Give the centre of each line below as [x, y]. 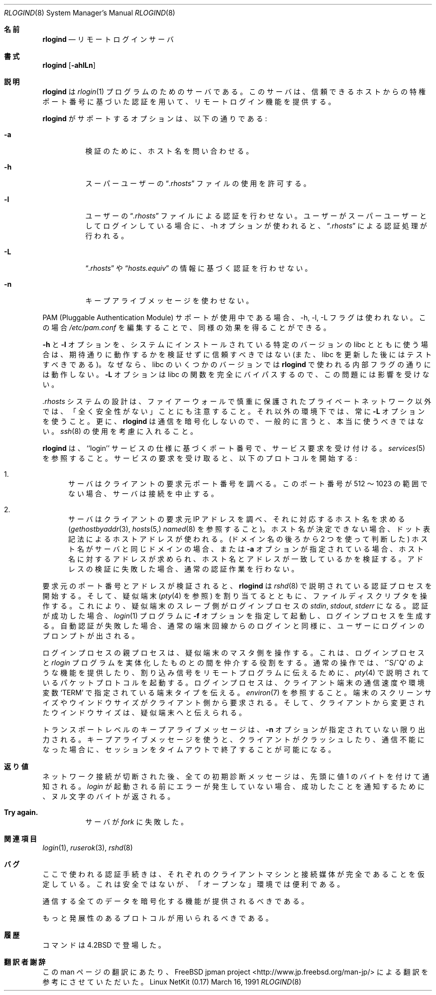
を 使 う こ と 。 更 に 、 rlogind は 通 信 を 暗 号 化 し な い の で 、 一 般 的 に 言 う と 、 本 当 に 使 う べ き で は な [233, 421]
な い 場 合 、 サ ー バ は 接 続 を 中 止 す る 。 [143, 494]
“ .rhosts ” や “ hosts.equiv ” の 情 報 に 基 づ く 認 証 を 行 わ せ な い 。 [199, 268]
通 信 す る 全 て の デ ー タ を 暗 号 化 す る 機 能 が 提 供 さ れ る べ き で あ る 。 [175, 901]
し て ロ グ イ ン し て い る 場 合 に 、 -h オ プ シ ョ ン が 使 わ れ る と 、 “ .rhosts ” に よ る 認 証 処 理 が [256, 226]
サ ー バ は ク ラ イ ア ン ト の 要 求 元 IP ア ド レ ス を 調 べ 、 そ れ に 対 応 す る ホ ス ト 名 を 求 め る [237, 519]
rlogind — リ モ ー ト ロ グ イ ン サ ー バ [108, 39]
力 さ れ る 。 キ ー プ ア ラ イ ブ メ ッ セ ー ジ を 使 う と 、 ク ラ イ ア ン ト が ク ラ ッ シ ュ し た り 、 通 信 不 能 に [233, 739]
